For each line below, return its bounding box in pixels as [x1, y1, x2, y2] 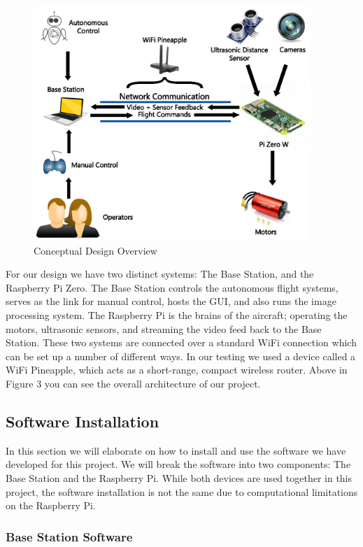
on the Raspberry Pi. [6, 498, 96, 513]
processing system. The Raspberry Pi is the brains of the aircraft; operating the [6, 307, 348, 322]
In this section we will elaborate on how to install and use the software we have [6, 443, 346, 457]
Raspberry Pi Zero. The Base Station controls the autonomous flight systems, [6, 280, 339, 294]
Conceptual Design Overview [34, 243, 157, 257]
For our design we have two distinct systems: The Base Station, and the [6, 267, 314, 281]
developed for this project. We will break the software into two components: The [6, 457, 351, 471]
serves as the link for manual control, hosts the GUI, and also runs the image [6, 294, 336, 308]
